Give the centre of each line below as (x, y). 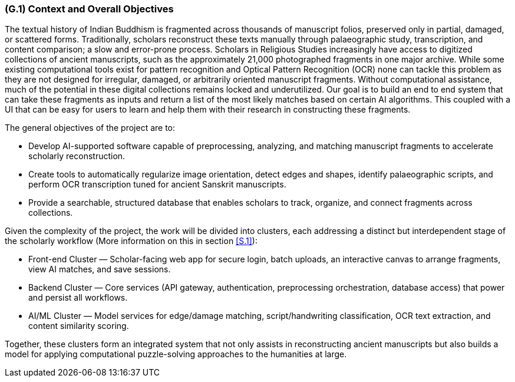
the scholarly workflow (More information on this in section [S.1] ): (131, 241)
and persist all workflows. (78, 298)
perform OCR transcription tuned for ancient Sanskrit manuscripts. (157, 185)
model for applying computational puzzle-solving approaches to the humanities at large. (176, 354)
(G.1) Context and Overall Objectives (89, 9)
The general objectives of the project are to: (90, 128)
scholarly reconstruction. (77, 156)
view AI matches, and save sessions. (100, 269)
